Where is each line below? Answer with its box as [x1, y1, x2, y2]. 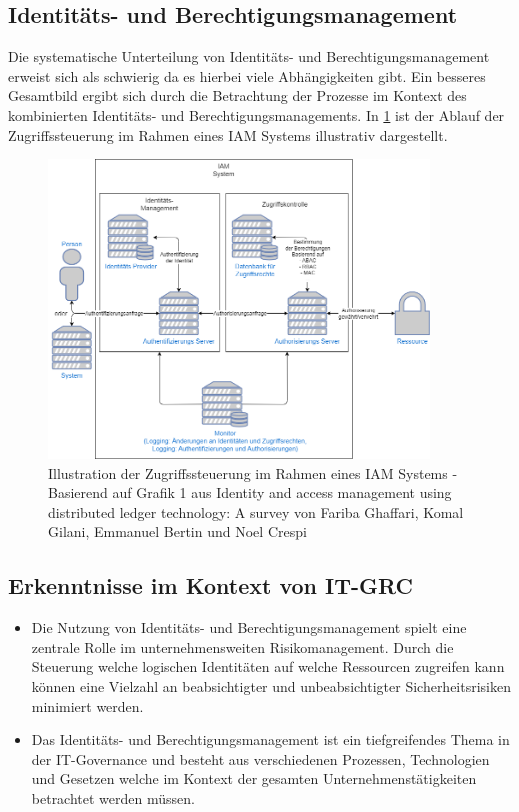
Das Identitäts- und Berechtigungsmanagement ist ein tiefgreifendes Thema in [31, 729, 510, 750]
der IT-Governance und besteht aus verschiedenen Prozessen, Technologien [31, 748, 490, 769]
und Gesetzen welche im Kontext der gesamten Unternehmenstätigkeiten [31, 768, 477, 789]
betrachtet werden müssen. [31, 787, 195, 808]
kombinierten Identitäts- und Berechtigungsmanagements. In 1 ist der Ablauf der [8, 104, 505, 125]
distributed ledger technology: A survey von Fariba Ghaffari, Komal [48, 501, 464, 522]
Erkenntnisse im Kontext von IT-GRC [8, 570, 413, 601]
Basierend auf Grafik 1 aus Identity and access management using [48, 482, 452, 503]
